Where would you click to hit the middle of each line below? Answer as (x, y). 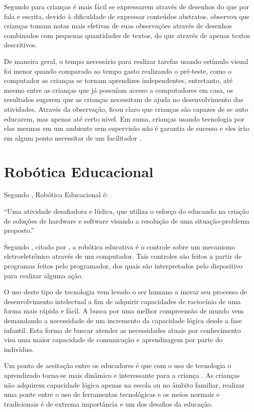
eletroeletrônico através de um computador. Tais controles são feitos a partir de (123, 256)
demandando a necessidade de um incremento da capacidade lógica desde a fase (123, 320)
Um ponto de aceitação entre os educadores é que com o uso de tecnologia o (117, 365)
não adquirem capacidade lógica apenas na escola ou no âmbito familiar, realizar (124, 384)
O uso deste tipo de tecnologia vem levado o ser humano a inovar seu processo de (126, 292)
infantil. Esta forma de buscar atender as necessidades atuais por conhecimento (123, 330)
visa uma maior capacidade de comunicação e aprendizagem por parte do (113, 340)
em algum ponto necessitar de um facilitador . (73, 137)
